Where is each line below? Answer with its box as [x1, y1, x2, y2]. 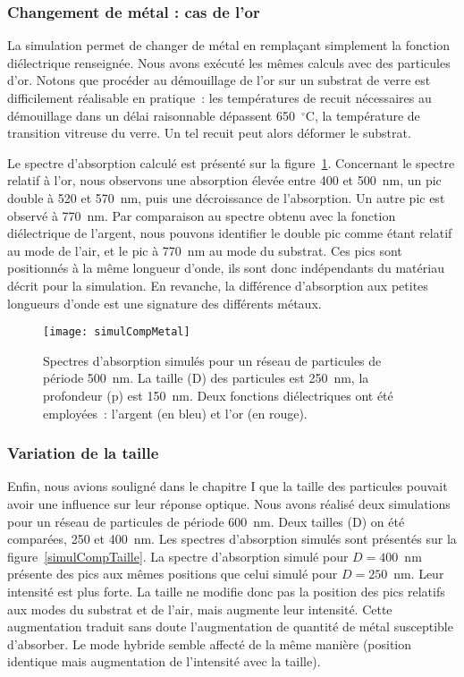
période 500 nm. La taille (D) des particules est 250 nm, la [43, 368, 369, 387]
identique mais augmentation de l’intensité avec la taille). [7, 652, 321, 671]
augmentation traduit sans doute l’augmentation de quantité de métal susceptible [7, 617, 453, 636]
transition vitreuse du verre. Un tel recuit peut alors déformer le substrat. [7, 123, 411, 142]
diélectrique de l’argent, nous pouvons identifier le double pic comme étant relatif [7, 224, 452, 242]
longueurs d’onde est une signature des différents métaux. [7, 293, 322, 312]
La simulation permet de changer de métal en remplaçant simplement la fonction [7, 36, 451, 55]
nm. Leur [393, 564, 444, 583]
